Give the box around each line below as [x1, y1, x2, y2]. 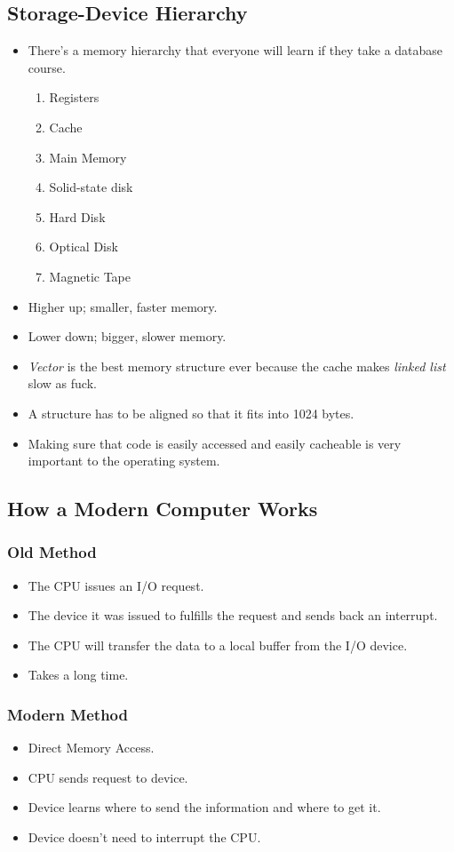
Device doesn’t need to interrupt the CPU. [28, 828, 261, 847]
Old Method [7, 541, 97, 563]
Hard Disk [49, 207, 106, 226]
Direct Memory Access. [28, 738, 155, 757]
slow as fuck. [28, 374, 97, 393]
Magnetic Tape [49, 267, 131, 285]
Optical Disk [49, 237, 118, 256]
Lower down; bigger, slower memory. [28, 327, 227, 346]
